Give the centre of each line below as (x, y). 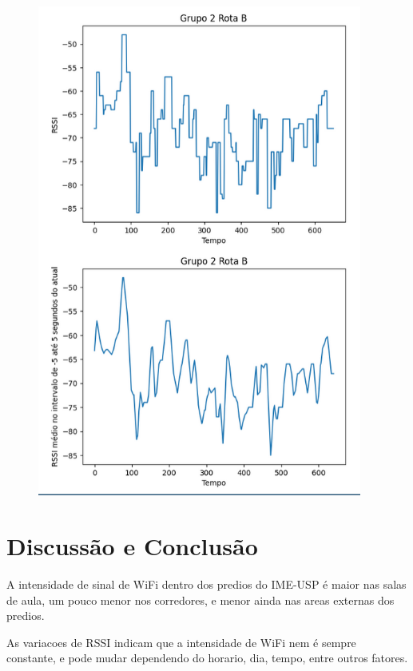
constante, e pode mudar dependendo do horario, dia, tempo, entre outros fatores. (207, 658)
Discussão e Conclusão (132, 546)
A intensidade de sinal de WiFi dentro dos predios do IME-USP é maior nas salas (206, 584)
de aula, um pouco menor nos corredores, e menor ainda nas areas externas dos (201, 600)
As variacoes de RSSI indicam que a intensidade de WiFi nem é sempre (181, 642)
